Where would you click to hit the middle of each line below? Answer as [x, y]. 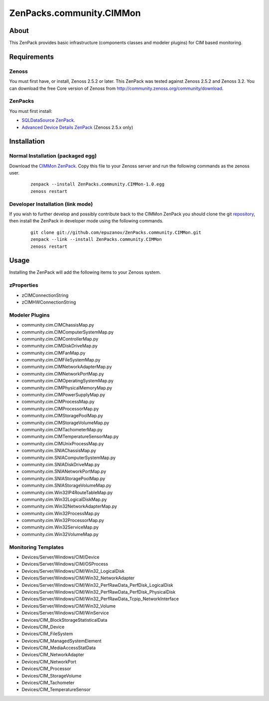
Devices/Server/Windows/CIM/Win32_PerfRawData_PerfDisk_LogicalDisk [97, 585]
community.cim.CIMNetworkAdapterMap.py [67, 367]
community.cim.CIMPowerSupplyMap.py [64, 395]
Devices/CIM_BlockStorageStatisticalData [65, 620]
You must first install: [31, 111]
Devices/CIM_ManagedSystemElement [62, 641]
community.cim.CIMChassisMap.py [58, 325]
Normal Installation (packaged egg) [53, 156]
